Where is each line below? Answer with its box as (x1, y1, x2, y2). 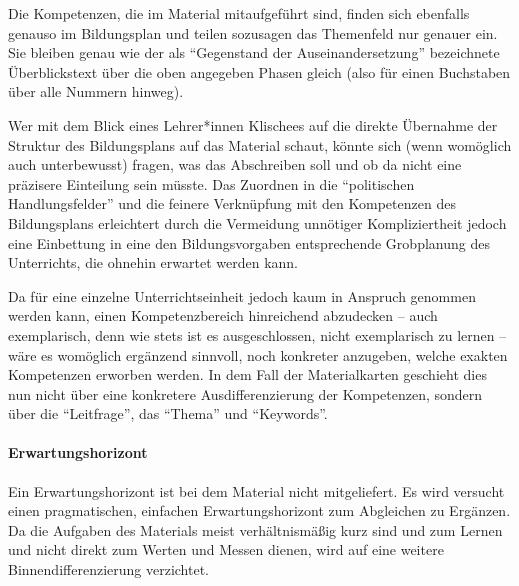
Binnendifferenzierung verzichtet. (8, 559, 209, 580)
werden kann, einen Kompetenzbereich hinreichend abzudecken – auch (8, 305, 438, 326)
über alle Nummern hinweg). (8, 81, 184, 102)
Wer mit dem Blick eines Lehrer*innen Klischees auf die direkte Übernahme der (8, 114, 498, 135)
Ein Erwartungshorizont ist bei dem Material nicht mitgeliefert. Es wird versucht (8, 480, 505, 501)
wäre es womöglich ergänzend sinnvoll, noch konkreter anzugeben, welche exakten (8, 344, 508, 365)
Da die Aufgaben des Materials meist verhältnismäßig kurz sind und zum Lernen (8, 519, 503, 540)
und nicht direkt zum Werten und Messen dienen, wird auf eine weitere (8, 539, 444, 560)
